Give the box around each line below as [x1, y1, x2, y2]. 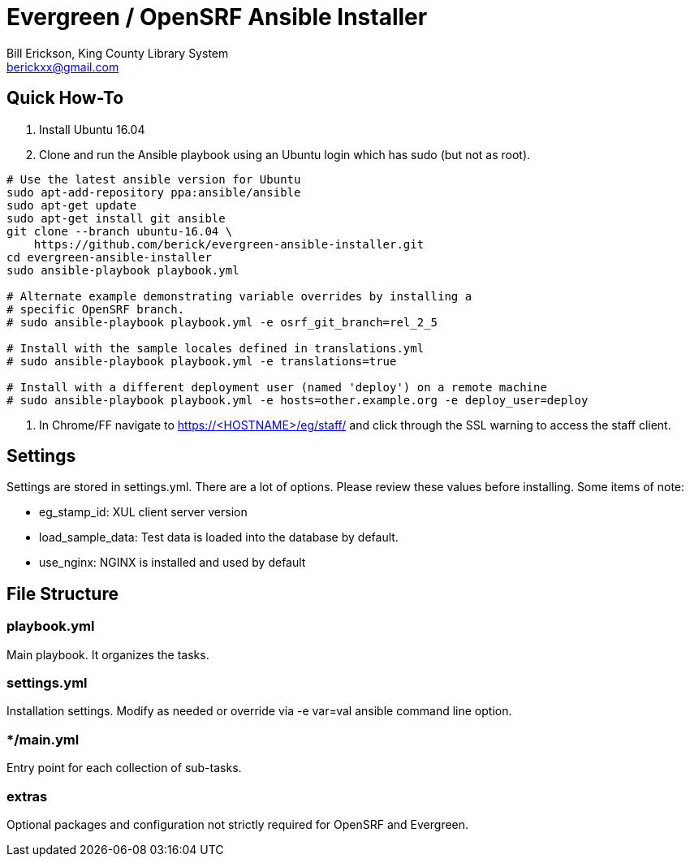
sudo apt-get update [6, 198, 137, 212]
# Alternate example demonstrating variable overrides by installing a [6, 289, 472, 303]
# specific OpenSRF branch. [6, 302, 185, 316]
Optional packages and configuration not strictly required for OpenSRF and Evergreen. [6, 817, 469, 831]
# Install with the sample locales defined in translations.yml [6, 341, 425, 355]
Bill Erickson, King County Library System [6, 45, 229, 60]
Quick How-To [6, 88, 124, 109]
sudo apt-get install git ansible [6, 211, 226, 225]
